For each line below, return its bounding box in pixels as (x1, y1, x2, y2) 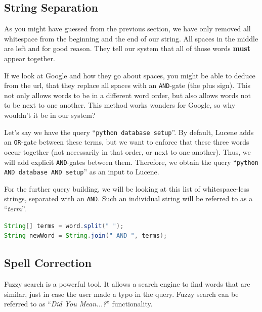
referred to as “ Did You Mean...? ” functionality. (4, 298, 153, 309)
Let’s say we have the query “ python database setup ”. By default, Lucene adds (4, 126, 254, 137)
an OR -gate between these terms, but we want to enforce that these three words (4, 137, 249, 147)
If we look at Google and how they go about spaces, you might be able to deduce (4, 70, 255, 80)
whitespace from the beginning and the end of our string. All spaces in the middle (4, 33, 258, 43)
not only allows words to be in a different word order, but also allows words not (4, 90, 251, 100)
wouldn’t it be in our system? (4, 110, 96, 120)
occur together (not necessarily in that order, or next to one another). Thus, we (4, 146, 251, 157)
